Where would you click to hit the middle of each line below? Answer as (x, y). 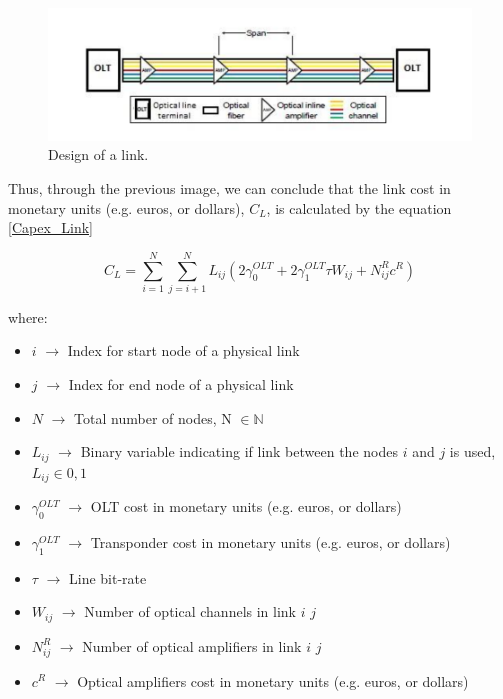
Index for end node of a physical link (181, 384)
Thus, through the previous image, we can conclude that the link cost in (229, 187)
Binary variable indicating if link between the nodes (239, 451)
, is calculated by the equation (359, 207)
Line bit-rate (107, 577)
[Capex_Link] (50, 227)
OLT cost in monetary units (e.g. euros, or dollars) (246, 506)
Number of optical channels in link (190, 611)
